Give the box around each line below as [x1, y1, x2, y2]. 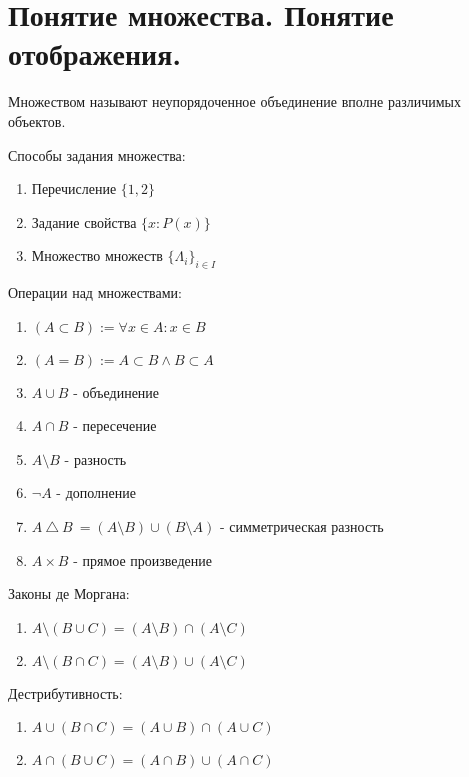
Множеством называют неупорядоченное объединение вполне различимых [8, 91, 461, 112]
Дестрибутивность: [8, 682, 123, 703]
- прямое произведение [73, 549, 212, 570]
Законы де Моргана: [8, 583, 130, 604]
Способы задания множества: [8, 144, 186, 165]
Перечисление [31, 178, 117, 199]
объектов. [8, 110, 66, 131]
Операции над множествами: [8, 282, 182, 303]
